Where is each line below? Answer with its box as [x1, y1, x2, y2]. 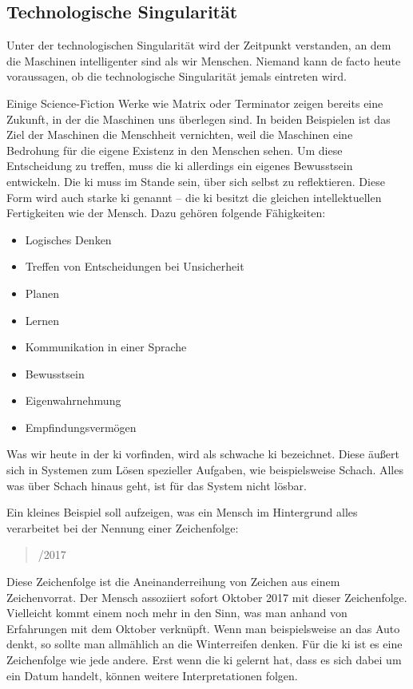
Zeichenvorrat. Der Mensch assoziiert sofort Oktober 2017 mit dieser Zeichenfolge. [6, 588, 407, 605]
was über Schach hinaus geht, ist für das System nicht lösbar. [6, 477, 307, 493]
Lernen [25, 311, 60, 328]
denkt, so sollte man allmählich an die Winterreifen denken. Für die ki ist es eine [6, 636, 403, 652]
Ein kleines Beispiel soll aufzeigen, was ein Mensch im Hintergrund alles [6, 504, 358, 521]
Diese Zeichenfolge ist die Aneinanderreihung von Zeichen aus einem [6, 573, 340, 590]
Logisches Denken [25, 231, 112, 247]
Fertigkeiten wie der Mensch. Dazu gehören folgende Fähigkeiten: [6, 204, 326, 221]
